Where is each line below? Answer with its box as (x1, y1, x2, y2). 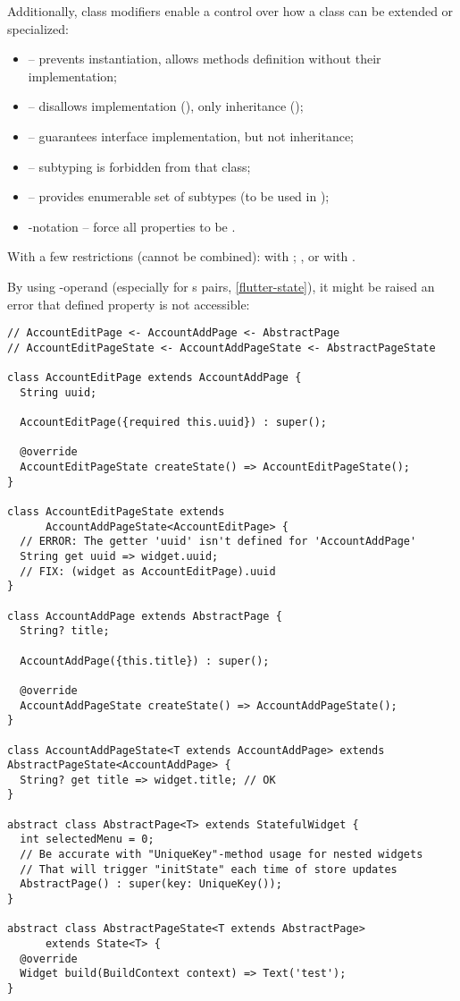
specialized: (7, 19, 69, 38)
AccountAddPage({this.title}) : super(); (20, 654, 270, 667)
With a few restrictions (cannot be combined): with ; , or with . (7, 247, 355, 266)
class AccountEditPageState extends (7, 505, 225, 518)
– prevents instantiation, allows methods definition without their (28, 49, 381, 68)
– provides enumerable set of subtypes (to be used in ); (28, 187, 330, 206)
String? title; (20, 624, 110, 638)
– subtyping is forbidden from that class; (28, 157, 251, 175)
